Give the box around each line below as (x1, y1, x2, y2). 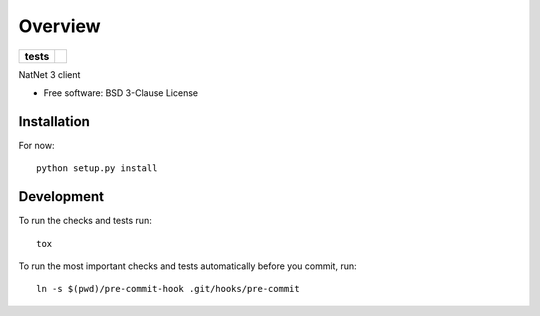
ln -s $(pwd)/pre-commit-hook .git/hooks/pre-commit (36, 283, 300, 295)
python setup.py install (36, 163, 158, 174)
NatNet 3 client (18, 68, 81, 80)
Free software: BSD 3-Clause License (43, 86, 199, 99)
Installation (18, 113, 90, 130)
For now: (18, 139, 55, 151)
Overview (18, 15, 101, 37)
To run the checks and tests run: (18, 215, 152, 227)
